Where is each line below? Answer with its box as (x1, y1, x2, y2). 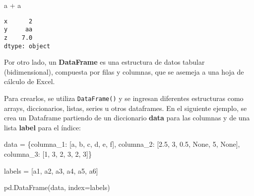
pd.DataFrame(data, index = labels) (4, 182, 110, 193)
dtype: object (4, 42, 51, 50)
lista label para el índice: (4, 122, 81, 132)
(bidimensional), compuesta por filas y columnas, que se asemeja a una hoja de (4, 66, 244, 77)
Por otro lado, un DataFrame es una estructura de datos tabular (4, 57, 205, 67)
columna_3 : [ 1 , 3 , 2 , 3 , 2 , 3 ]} (4, 149, 92, 159)
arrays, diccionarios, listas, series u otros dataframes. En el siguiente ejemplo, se (4, 102, 247, 113)
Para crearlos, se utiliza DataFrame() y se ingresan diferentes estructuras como (4, 93, 244, 103)
